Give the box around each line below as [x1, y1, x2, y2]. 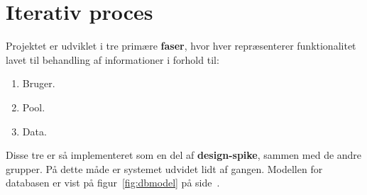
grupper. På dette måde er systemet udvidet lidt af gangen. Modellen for [6, 161, 323, 176]
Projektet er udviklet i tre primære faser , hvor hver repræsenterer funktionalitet [6, 38, 356, 53]
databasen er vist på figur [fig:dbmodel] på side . [6, 175, 220, 190]
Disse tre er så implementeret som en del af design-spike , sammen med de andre [6, 147, 362, 162]
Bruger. [22, 76, 55, 91]
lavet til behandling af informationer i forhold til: [6, 52, 219, 67]
